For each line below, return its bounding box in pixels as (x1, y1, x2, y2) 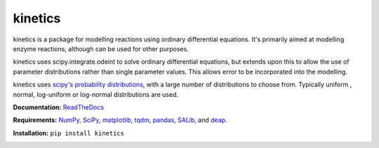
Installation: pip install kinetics (13, 128, 124, 137)
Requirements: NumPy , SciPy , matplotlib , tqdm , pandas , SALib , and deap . (13, 116, 227, 124)
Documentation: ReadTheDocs (13, 102, 105, 112)
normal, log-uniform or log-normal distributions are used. (13, 90, 179, 98)
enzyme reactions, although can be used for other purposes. (13, 44, 189, 53)
